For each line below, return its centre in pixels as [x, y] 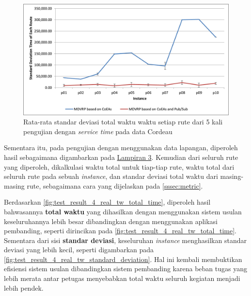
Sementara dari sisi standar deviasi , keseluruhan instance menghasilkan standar [125, 240]
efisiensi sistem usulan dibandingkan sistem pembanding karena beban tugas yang [125, 269]
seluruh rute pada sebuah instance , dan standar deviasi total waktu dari [111, 176]
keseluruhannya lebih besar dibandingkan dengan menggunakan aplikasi [111, 221]
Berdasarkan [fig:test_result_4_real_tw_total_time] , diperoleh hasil [107, 202]
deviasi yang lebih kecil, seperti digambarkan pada [79, 250]
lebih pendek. [24, 287]
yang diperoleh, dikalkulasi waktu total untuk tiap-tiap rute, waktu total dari [119, 166]
